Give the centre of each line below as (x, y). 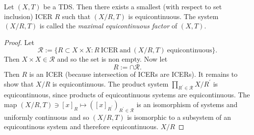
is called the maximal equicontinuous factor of (108, 26)
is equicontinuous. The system (173, 16)
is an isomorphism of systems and (187, 104)
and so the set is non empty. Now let (112, 59)
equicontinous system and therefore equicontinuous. (81, 126)
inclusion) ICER (28, 16)
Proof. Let (19, 42)
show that (19, 83)
